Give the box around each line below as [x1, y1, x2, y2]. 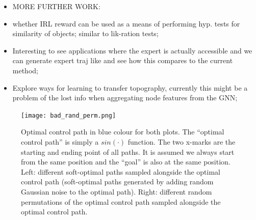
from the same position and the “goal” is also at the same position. [21, 156, 231, 167]
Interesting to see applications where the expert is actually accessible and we [12, 45, 252, 56]
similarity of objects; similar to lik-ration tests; [12, 28, 159, 39]
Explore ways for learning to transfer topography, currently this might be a [12, 82, 248, 93]
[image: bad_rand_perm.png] [21, 112, 116, 119]
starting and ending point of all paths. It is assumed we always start [21, 146, 235, 157]
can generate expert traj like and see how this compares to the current [12, 55, 233, 66]
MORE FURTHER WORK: [12, 1, 100, 11]
